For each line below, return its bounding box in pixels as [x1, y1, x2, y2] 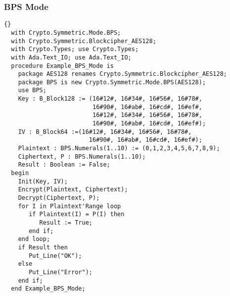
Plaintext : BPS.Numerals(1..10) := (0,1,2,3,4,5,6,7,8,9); [18, 145, 220, 152]
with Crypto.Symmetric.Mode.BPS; [11, 29, 121, 36]
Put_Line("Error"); [29, 268, 92, 276]
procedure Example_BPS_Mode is [11, 62, 114, 69]
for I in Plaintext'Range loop [18, 202, 121, 210]
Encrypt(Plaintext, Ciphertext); [18, 186, 128, 193]
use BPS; [18, 87, 46, 94]
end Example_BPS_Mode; [11, 285, 86, 293]
